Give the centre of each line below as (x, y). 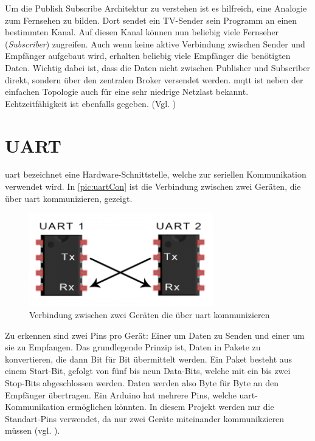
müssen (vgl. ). (33, 430)
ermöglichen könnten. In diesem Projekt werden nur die (171, 407)
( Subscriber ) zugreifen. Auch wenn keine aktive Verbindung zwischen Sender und (155, 43)
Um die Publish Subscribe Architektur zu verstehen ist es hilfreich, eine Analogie (156, 8)
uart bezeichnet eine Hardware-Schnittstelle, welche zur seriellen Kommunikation (156, 174)
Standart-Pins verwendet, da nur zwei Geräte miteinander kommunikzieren (145, 418)
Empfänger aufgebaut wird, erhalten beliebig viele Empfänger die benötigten (148, 56)
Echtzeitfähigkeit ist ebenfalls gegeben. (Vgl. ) (91, 103)
